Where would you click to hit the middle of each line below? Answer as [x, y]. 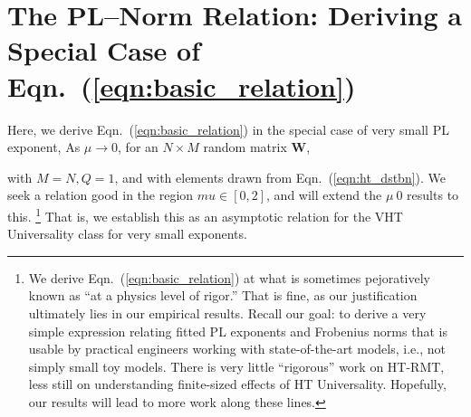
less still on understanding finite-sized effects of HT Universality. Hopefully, [237, 384]
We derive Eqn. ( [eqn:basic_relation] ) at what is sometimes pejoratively [229, 277]
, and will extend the [324, 195]
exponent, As [44, 147]
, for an [138, 147]
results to [433, 195]
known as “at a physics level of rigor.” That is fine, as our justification [223, 295]
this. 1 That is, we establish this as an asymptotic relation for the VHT [205, 214]
